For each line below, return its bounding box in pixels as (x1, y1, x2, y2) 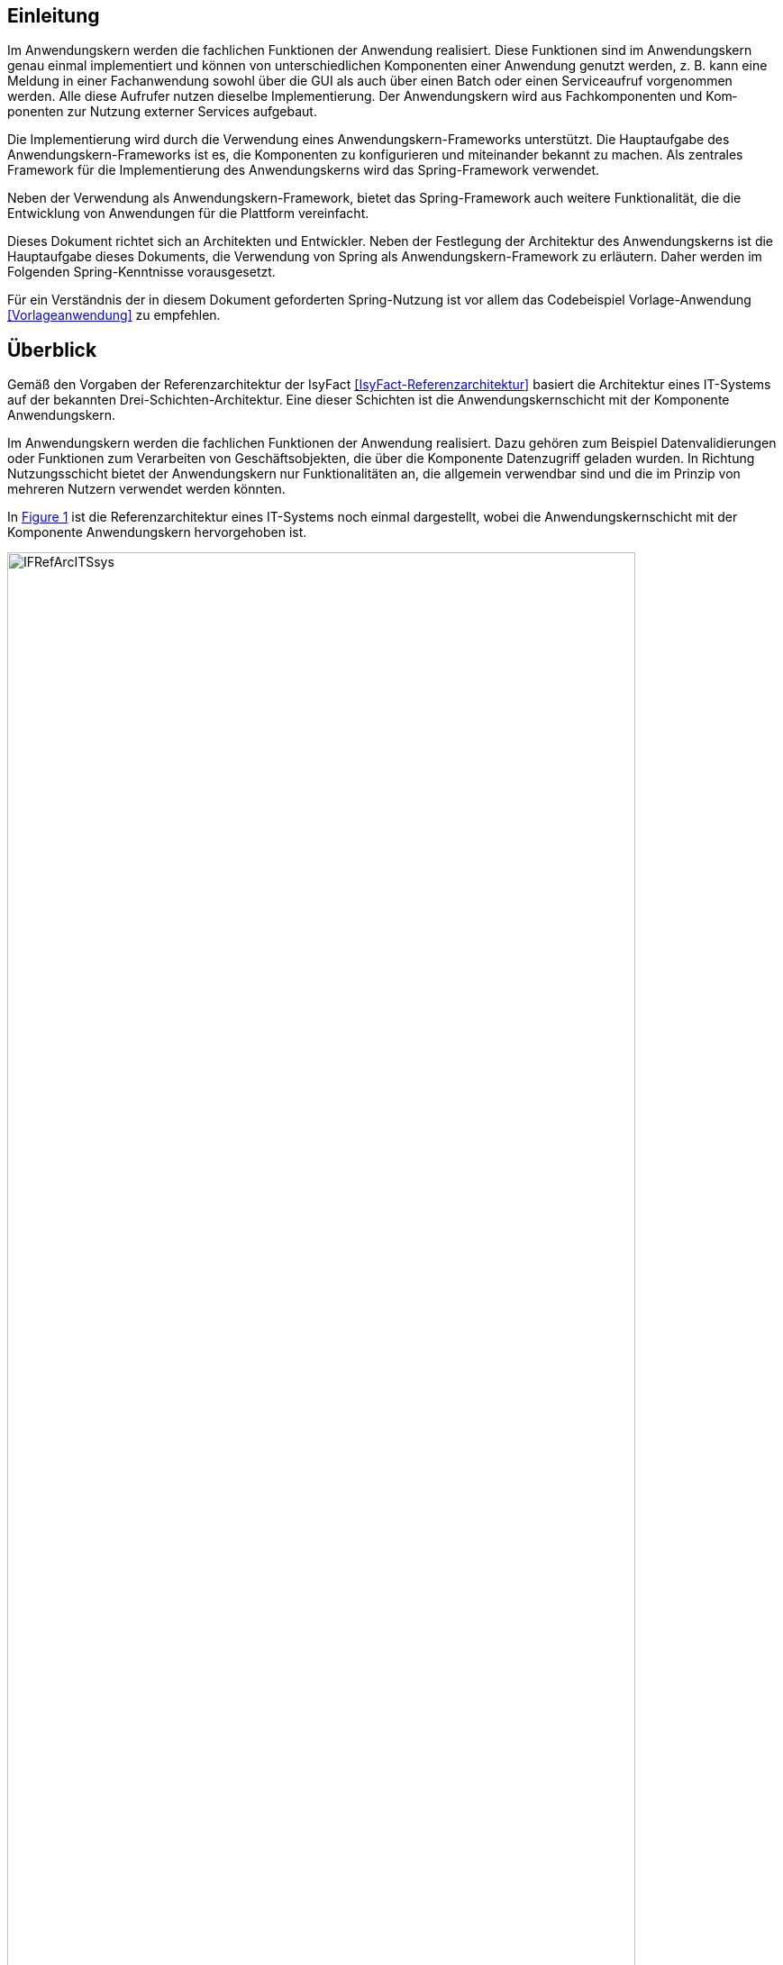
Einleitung (7, 5, 100, 27)
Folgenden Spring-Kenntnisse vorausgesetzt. (7, 264, 276, 280)
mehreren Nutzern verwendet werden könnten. (7, 481, 286, 497)
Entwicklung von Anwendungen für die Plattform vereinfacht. (7, 205, 369, 222)
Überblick (7, 338, 97, 361)
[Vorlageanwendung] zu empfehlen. (7, 307, 221, 323)
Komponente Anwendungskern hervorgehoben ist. (7, 524, 307, 541)
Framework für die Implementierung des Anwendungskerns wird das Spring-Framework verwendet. (7, 162, 600, 178)
